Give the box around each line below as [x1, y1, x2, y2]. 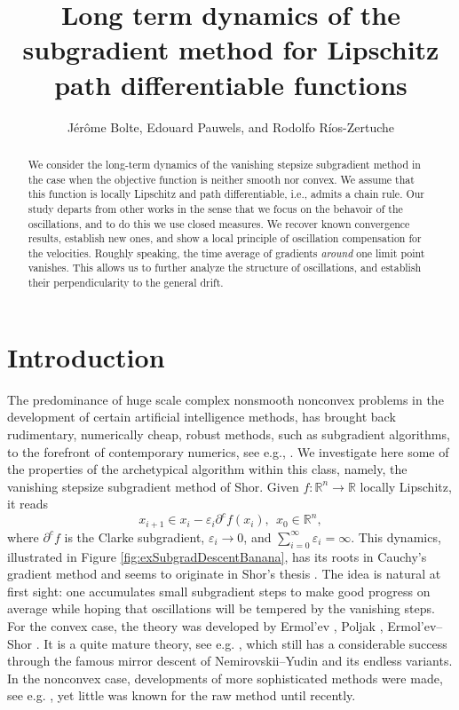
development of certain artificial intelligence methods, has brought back [7, 407, 396, 426]
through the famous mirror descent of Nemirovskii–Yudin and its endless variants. [7, 651, 453, 670]
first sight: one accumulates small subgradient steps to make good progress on [7, 581, 431, 600]
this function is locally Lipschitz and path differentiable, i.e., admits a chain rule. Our [28, 186, 424, 201]
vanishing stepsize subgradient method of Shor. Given [7, 477, 299, 495]
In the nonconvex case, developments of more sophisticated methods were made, [7, 668, 443, 687]
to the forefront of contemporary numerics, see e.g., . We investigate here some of [7, 442, 449, 461]
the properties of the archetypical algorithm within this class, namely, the [7, 460, 408, 478]
